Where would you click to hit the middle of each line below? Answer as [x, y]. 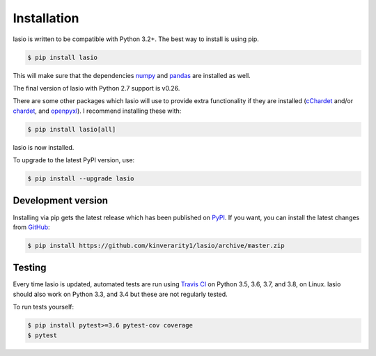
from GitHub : [31, 227]
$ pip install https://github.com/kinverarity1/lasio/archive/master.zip [156, 245]
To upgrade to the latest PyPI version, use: [74, 160]
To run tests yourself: [44, 307]
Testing [30, 268]
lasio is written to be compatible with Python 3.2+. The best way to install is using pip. [136, 39]
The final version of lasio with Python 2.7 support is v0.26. [96, 88]
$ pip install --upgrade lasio [81, 179]
